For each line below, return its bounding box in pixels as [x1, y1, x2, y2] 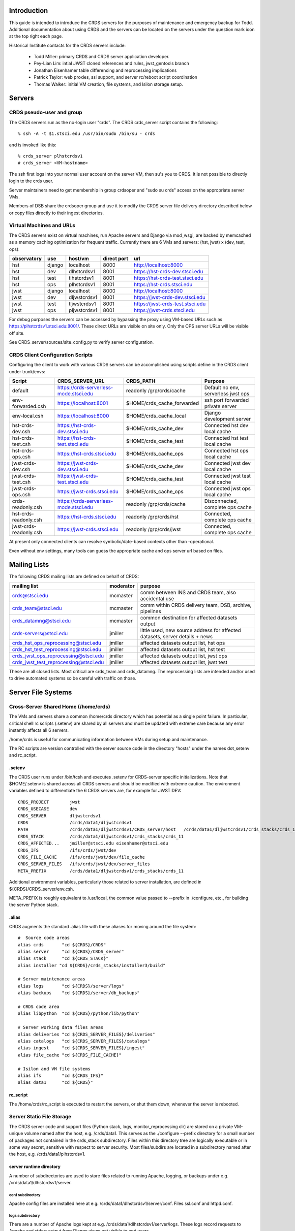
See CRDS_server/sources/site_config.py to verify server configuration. [9, 339, 154, 345]
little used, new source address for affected [140, 627, 241, 634]
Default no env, [204, 384, 240, 391]
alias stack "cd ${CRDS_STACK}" [18, 956, 109, 961]
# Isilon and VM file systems [18, 1066, 91, 1071]
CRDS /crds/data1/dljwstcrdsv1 [18, 820, 132, 826]
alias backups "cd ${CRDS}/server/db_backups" [18, 990, 140, 996]
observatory [12, 255, 42, 262]
